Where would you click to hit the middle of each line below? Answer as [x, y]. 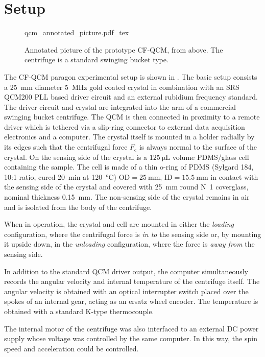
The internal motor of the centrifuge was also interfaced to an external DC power [131, 328]
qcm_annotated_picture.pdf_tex [77, 32]
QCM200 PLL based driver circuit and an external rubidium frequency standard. [131, 97]
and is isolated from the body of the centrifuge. [78, 207]
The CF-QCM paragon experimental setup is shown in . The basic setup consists [131, 76]
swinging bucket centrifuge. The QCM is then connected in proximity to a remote [132, 117]
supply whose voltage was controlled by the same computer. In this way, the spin [131, 338]
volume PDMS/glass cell [211, 157]
